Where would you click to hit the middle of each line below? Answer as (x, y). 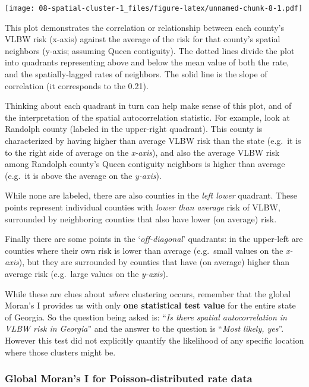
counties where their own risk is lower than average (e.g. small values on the (144, 250)
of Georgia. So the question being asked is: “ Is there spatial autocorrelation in (146, 317)
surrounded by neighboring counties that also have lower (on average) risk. (141, 218)
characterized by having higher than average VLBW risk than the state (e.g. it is (153, 140)
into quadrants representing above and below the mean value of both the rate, (147, 62)
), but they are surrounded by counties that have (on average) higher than (154, 262)
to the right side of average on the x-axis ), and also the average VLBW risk (142, 152)
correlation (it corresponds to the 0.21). (77, 85)
